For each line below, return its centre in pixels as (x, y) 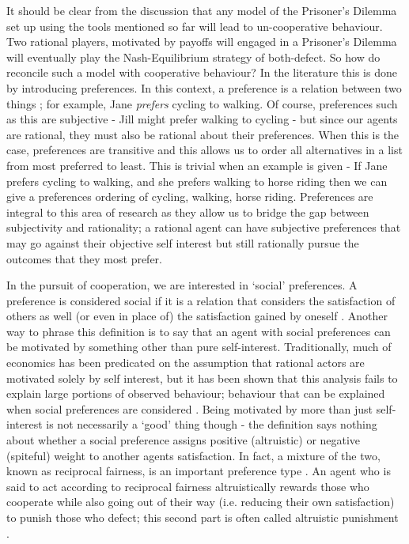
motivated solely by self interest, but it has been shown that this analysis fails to (202, 378)
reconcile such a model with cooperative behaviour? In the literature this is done (202, 72)
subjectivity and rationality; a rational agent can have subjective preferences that (204, 227)
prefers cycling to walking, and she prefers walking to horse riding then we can (197, 181)
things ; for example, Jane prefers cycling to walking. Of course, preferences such (202, 103)
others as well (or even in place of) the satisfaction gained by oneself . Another (197, 316)
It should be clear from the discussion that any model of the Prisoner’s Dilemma (202, 10)
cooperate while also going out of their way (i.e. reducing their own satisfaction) (201, 502)
